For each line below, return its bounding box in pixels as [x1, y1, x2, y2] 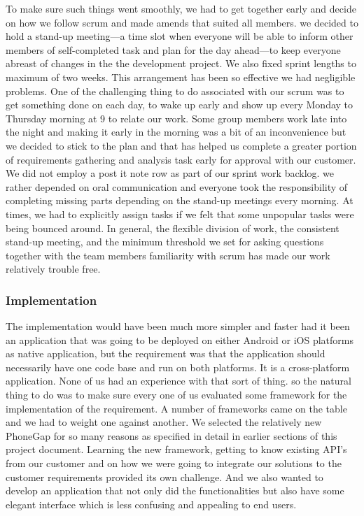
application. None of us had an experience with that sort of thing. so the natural [6, 373, 351, 388]
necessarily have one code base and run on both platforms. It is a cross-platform [6, 359, 350, 374]
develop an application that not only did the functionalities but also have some [6, 483, 344, 498]
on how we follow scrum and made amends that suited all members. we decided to [6, 15, 358, 29]
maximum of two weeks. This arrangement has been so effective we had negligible [6, 69, 356, 84]
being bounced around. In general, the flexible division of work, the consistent [6, 220, 339, 235]
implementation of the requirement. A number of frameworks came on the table [6, 401, 347, 415]
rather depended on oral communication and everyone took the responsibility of [6, 179, 348, 194]
